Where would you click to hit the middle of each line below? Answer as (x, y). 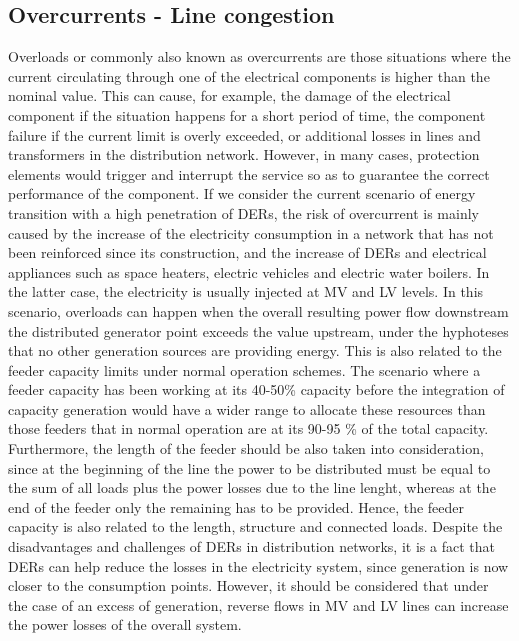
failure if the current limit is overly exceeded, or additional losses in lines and (244, 134)
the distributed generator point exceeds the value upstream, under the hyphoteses (258, 330)
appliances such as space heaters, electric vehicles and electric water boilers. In (249, 271)
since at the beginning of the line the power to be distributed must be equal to (249, 467)
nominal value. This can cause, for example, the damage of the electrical (229, 95)
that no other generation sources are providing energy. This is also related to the (255, 350)
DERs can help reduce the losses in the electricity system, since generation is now (258, 565)
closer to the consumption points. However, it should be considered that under (248, 585)
